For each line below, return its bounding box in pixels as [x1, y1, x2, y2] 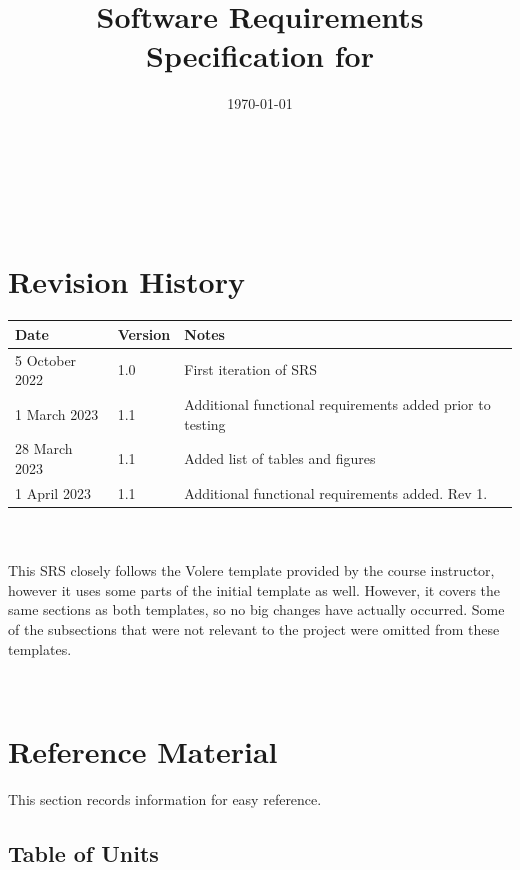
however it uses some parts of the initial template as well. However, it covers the [8, 579, 501, 600]
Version [117, 323, 171, 344]
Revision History [8, 261, 245, 302]
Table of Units [8, 837, 159, 868]
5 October [15, 349, 77, 370]
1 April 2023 [15, 482, 91, 503]
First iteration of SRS [184, 359, 318, 380]
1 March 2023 [15, 403, 99, 424]
